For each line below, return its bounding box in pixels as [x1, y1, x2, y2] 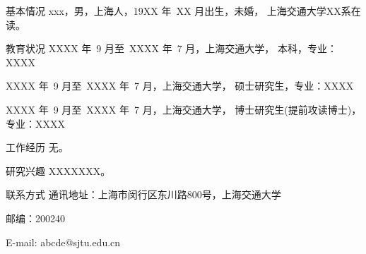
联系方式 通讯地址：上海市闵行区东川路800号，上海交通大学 [6, 187, 281, 202]
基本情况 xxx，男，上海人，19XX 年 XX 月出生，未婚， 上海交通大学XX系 [6, 4, 351, 18]
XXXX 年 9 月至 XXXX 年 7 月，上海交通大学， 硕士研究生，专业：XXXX [6, 78, 354, 93]
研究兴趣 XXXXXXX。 [6, 163, 111, 178]
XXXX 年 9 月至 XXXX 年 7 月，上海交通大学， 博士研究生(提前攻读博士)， [6, 102, 362, 116]
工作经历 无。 [6, 140, 69, 155]
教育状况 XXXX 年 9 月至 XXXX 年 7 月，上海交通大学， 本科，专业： [6, 41, 337, 56]
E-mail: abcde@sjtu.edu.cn [6, 234, 121, 249]
